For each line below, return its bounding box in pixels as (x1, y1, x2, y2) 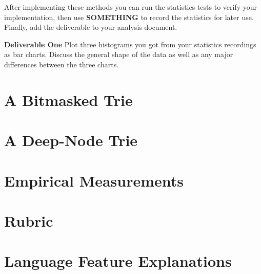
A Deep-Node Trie (4, 130, 138, 151)
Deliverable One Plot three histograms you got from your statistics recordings (4, 39, 256, 49)
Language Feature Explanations (4, 250, 232, 271)
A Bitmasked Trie (4, 89, 133, 110)
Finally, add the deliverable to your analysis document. (4, 22, 177, 32)
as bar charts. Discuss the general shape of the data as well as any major (4, 49, 233, 60)
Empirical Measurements (4, 170, 184, 191)
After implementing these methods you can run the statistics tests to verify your (4, 2, 257, 12)
